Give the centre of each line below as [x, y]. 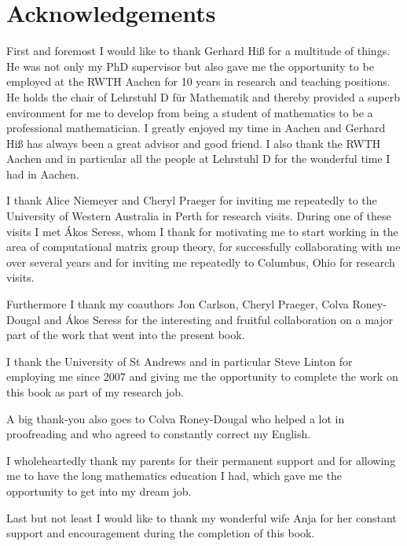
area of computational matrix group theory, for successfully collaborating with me [203, 247]
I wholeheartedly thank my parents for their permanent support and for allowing [201, 460]
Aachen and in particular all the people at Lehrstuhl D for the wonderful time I [198, 159]
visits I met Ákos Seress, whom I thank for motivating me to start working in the [202, 231]
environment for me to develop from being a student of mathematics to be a [190, 112]
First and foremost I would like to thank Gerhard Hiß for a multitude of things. [198, 51]
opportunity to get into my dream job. [99, 491]
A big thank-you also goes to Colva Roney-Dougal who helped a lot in [176, 418]
